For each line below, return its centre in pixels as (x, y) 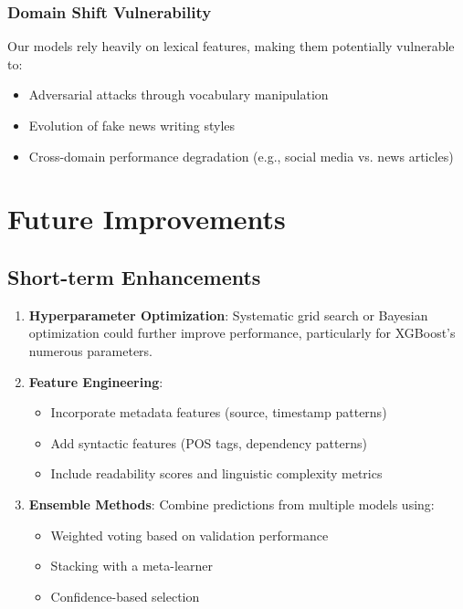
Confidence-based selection (125, 596)
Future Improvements (147, 219)
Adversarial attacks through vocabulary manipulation (179, 94)
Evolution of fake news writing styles (132, 125)
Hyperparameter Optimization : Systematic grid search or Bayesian (228, 315)
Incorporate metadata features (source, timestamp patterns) (219, 412)
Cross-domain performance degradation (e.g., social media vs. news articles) (241, 156)
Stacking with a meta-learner (132, 566)
